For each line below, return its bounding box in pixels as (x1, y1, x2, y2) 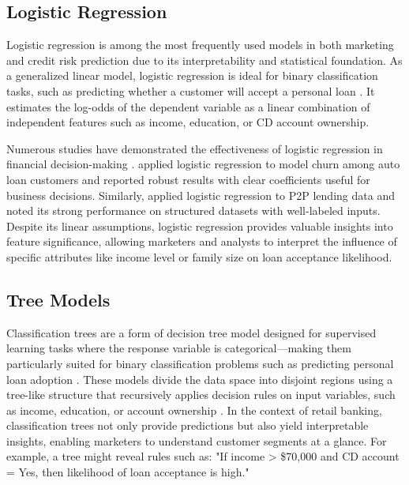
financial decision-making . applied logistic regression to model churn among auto (6, 156, 400, 172)
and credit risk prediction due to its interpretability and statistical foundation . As (6, 51, 403, 68)
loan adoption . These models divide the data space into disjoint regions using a (6, 370, 393, 387)
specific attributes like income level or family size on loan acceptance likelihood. (6, 248, 392, 265)
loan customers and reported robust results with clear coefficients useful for (6, 171, 370, 187)
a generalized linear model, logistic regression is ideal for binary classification (6, 67, 378, 84)
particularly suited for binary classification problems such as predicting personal (6, 355, 394, 371)
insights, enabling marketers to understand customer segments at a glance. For (6, 432, 387, 449)
